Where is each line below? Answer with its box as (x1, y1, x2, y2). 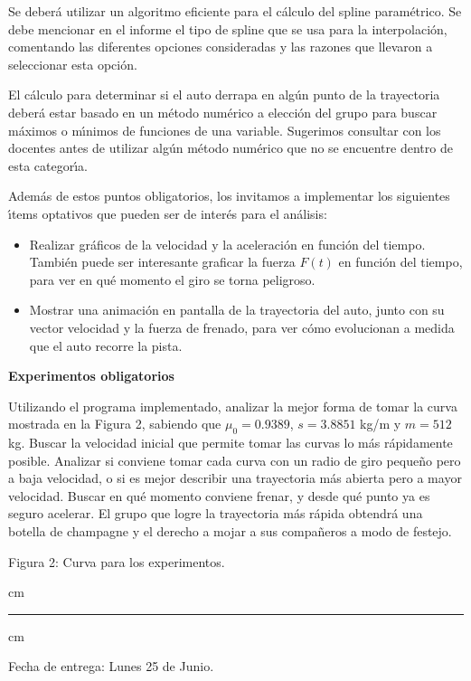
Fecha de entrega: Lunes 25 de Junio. (8, 657, 214, 676)
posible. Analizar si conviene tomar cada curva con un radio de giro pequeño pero (8, 450, 461, 469)
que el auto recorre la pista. (29, 336, 183, 355)
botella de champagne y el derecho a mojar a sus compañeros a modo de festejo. (8, 522, 452, 541)
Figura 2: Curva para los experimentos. (8, 552, 225, 571)
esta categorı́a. (8, 156, 88, 175)
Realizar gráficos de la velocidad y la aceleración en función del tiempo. (29, 234, 426, 253)
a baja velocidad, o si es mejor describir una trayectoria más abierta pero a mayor (8, 468, 462, 487)
